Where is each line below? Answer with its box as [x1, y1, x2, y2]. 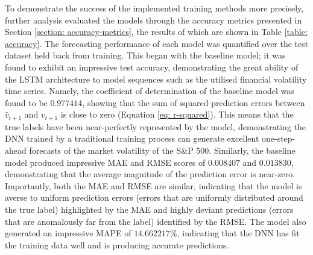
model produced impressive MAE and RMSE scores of [5, 156, 206, 168]
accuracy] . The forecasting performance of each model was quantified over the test [5, 37, 309, 49]
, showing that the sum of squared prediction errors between [82, 96, 305, 109]
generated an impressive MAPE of [5, 227, 131, 239]
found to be [5, 96, 48, 109]
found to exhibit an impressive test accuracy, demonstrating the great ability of [5, 60, 299, 73]
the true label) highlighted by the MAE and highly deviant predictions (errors [5, 203, 294, 215]
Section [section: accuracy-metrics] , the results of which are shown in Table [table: [5, 25, 308, 38]
